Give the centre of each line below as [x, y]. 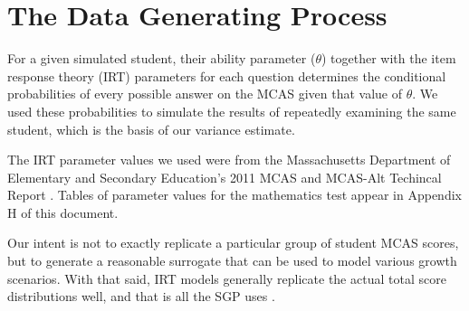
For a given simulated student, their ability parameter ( [162, 58]
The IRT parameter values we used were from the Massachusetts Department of [229, 160]
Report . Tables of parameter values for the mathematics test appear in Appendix [234, 195]
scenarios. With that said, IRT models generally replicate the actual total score [227, 278]
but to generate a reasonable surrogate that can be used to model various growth [232, 261]
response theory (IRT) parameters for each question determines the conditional [227, 75]
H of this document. [63, 212]
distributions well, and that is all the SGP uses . [141, 296]
